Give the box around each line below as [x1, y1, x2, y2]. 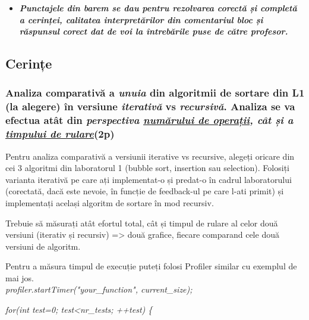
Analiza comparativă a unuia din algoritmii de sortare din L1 [5, 85, 305, 100]
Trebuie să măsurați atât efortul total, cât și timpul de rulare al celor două [5, 216, 278, 229]
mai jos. [5, 271, 34, 284]
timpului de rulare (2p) [5, 126, 115, 141]
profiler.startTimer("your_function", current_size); [5, 283, 193, 296]
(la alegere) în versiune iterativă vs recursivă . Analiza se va [5, 99, 295, 114]
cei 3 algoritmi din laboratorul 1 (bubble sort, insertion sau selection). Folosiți [5, 161, 289, 174]
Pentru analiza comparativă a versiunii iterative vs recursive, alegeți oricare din [5, 150, 295, 162]
